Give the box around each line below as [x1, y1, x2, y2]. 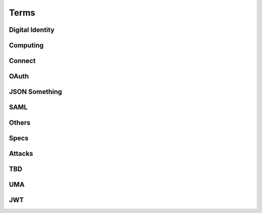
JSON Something [9, 88, 63, 96]
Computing [9, 41, 44, 49]
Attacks [9, 149, 33, 158]
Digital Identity [9, 26, 55, 34]
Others [9, 119, 31, 127]
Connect [9, 57, 36, 65]
